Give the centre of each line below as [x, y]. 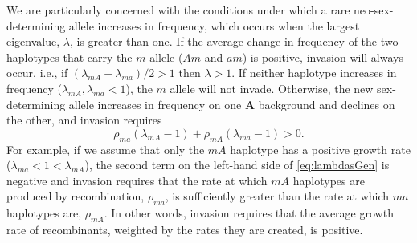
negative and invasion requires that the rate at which [137, 180]
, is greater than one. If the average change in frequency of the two [234, 41]
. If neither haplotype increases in [314, 73]
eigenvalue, [33, 41]
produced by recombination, [76, 196]
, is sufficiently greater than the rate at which [277, 196]
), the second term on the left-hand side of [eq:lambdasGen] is [237, 165]
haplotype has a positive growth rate [320, 149]
